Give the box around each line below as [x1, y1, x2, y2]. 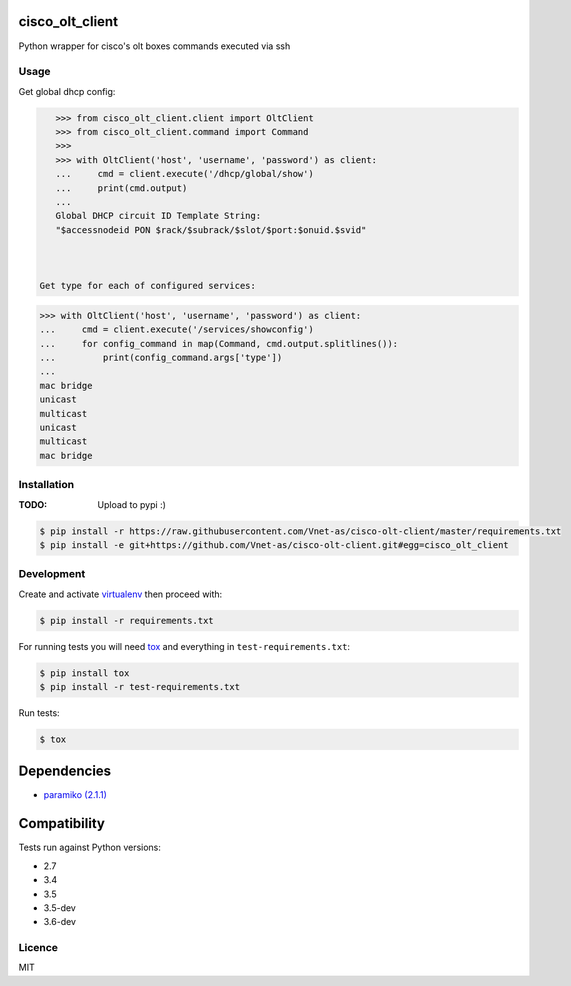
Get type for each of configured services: [39, 280, 257, 292]
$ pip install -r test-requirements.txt [39, 681, 240, 692]
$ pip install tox [39, 667, 130, 679]
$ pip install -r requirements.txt [39, 615, 214, 626]
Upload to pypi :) [97, 498, 167, 510]
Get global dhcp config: [18, 85, 116, 97]
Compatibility [18, 815, 105, 832]
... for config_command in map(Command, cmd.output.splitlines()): [39, 338, 399, 349]
